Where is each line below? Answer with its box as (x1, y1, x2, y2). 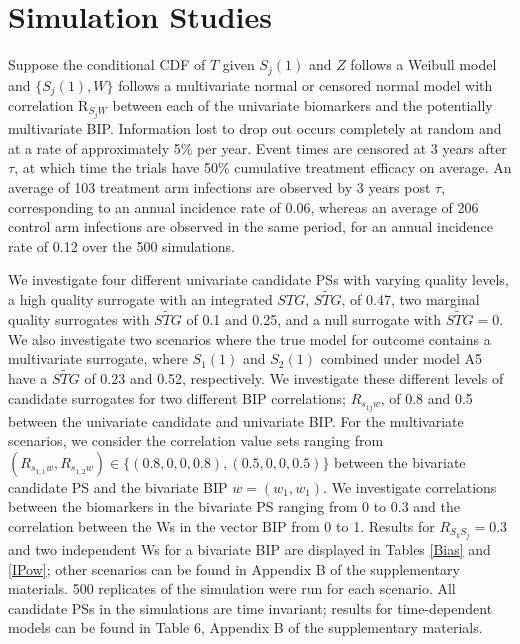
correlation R (8, 95, 89, 116)
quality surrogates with (8, 308, 150, 329)
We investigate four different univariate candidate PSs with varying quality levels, (8, 269, 509, 290)
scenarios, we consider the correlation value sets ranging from (8, 430, 384, 451)
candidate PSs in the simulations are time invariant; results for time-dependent (8, 597, 493, 618)
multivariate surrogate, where (8, 348, 188, 369)
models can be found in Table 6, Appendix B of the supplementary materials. (8, 617, 483, 638)
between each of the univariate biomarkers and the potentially (112, 95, 493, 116)
